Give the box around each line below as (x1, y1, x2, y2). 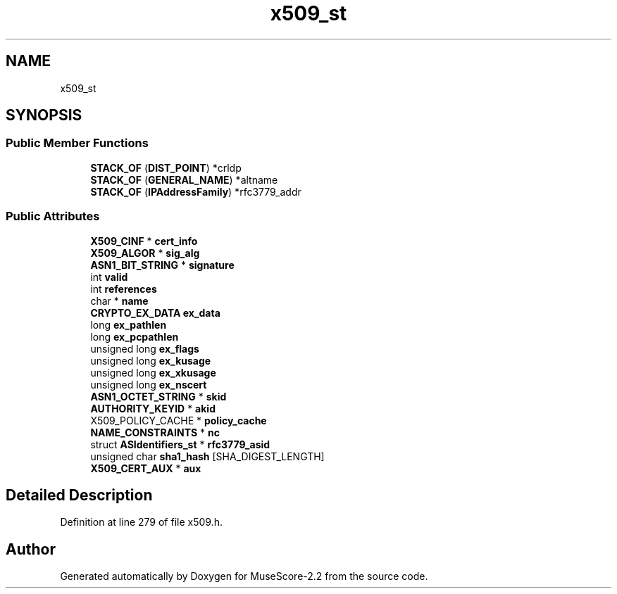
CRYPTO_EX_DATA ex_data (90, 306, 220, 319)
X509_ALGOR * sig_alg (90, 246, 200, 259)
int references (90, 282, 157, 295)
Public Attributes (6, 209, 100, 224)
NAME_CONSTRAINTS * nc (90, 426, 220, 438)
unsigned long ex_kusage (90, 354, 211, 367)
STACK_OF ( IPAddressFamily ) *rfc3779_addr (90, 185, 301, 198)
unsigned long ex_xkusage (90, 366, 216, 379)
